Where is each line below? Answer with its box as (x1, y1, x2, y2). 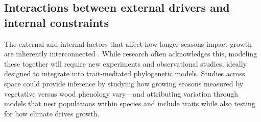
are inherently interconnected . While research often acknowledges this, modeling (4, 48, 257, 59)
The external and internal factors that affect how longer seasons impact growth (4, 38, 252, 49)
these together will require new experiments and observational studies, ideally (4, 58, 247, 69)
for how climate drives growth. (4, 108, 100, 118)
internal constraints (4, 14, 109, 30)
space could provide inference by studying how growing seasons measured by (4, 78, 244, 88)
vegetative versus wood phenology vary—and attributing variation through (4, 88, 239, 99)
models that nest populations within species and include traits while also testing (4, 98, 255, 109)
